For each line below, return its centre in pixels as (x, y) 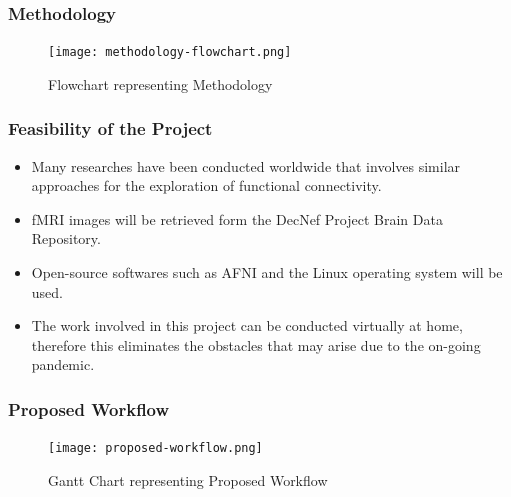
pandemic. (63, 364)
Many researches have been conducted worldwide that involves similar (246, 165)
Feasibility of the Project (110, 128)
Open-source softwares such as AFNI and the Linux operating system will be (267, 272)
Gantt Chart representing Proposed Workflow (188, 479)
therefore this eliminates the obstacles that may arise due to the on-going (256, 344)
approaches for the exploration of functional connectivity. (206, 185)
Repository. (66, 238)
